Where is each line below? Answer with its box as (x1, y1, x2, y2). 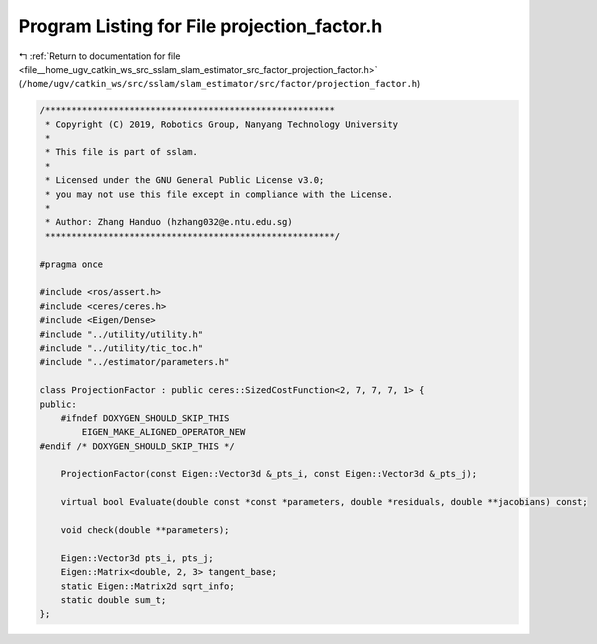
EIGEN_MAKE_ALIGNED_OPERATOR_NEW (81, 426, 246, 438)
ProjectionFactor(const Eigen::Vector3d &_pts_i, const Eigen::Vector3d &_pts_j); (60, 468, 478, 480)
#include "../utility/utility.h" (39, 328, 204, 340)
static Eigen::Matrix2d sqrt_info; (60, 580, 235, 592)
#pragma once (39, 258, 104, 270)
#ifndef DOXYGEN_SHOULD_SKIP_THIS (60, 412, 230, 424)
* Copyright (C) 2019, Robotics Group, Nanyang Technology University (45, 118, 399, 130)
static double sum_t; (60, 594, 167, 605)
